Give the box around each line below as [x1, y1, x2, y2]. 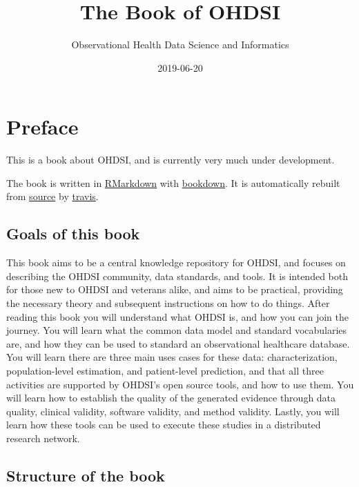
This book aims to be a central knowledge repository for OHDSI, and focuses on [6, 255, 346, 270]
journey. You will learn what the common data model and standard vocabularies [6, 323, 347, 337]
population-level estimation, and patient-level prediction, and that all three [6, 363, 324, 377]
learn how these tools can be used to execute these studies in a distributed [6, 417, 321, 432]
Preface [6, 112, 79, 141]
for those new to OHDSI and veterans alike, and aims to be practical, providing [6, 282, 343, 297]
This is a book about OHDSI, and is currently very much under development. [6, 152, 335, 167]
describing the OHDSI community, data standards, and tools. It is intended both [6, 268, 348, 283]
